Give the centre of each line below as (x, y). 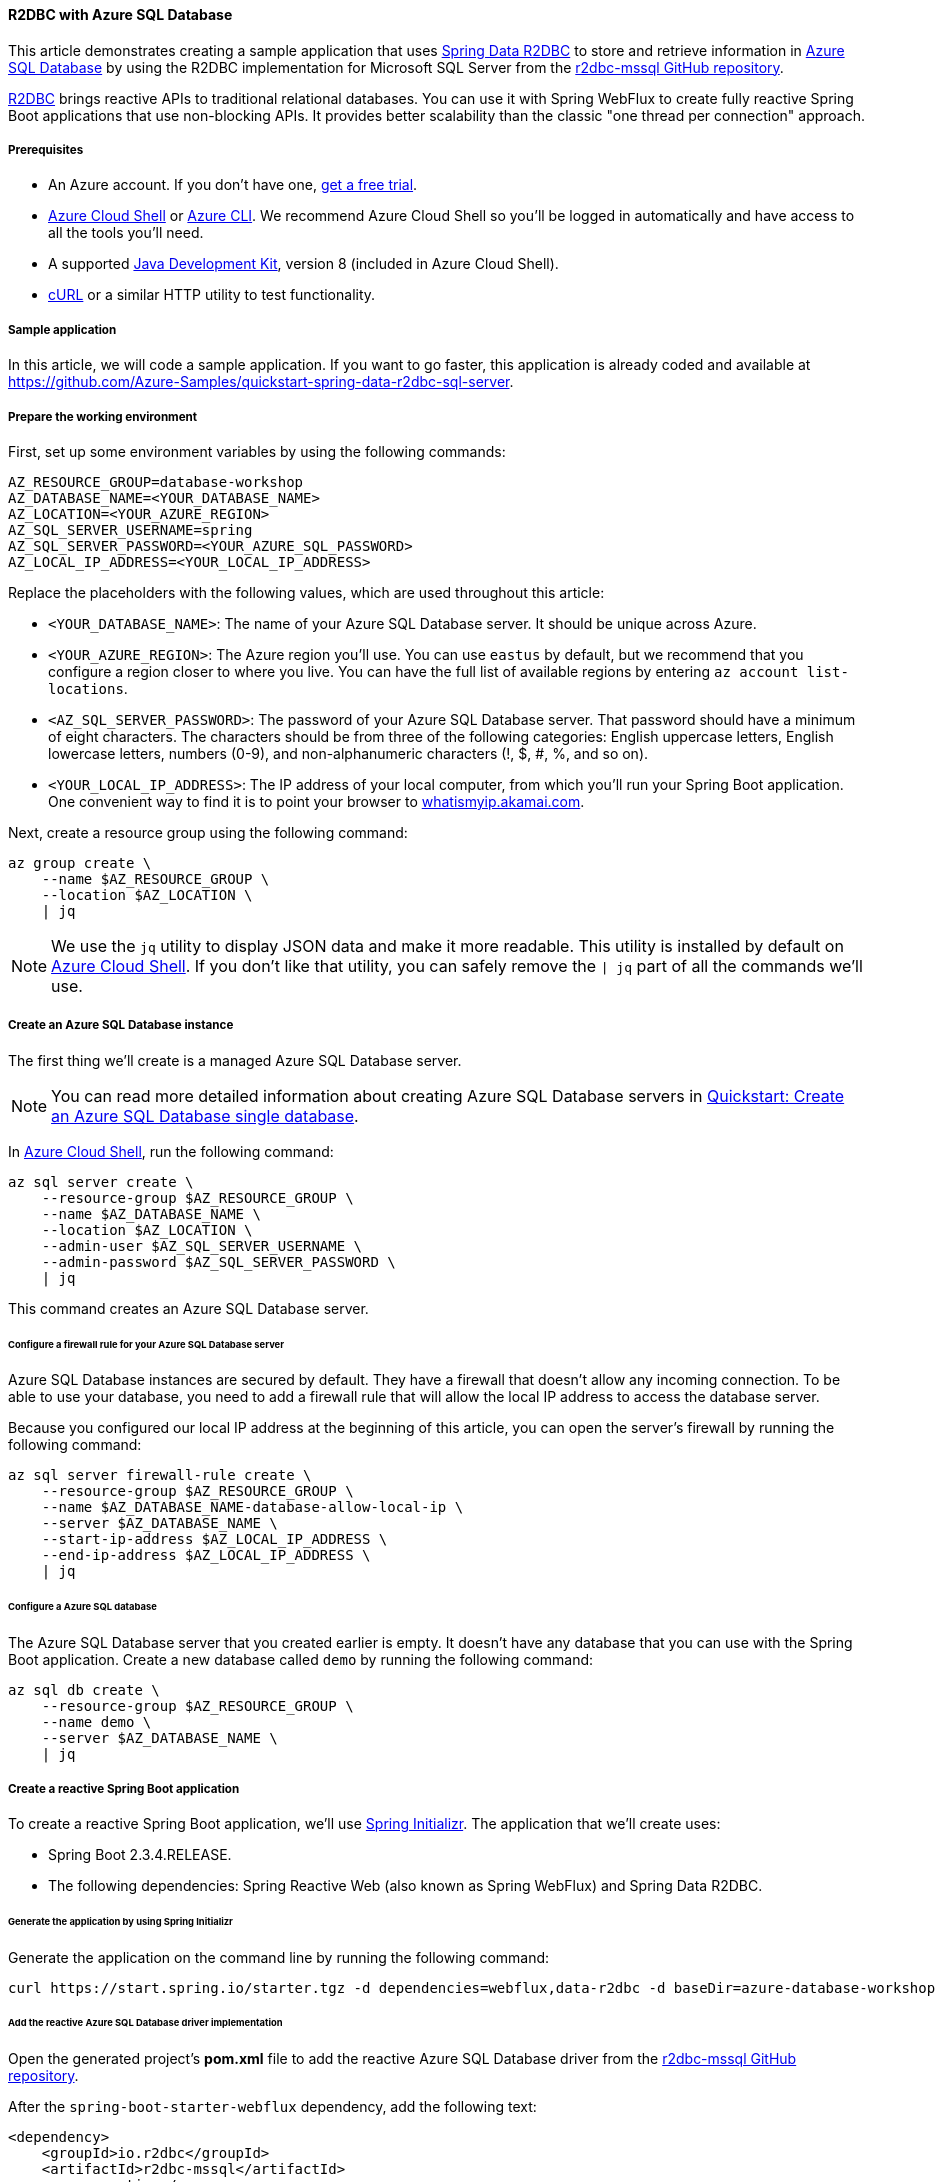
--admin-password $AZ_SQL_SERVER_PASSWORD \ (218, 1261)
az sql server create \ (101, 1181)
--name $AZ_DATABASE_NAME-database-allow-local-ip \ (252, 1507)
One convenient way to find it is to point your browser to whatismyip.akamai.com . (316, 801)
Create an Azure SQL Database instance (121, 1025)
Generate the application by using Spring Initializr (120, 1921)
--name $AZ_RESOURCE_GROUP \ (155, 878)
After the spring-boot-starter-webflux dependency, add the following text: (272, 2107)
